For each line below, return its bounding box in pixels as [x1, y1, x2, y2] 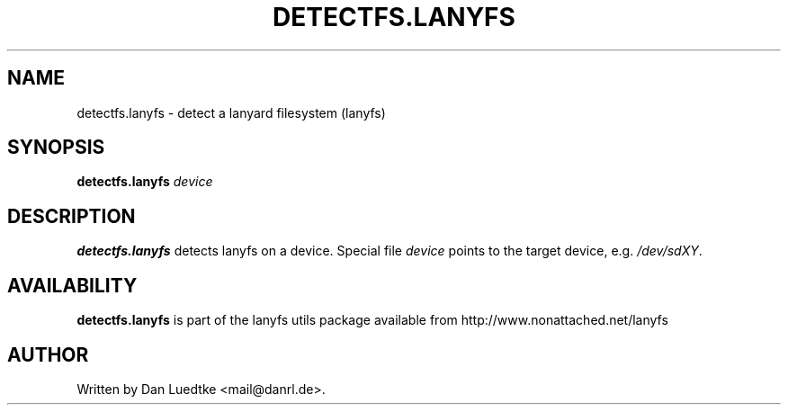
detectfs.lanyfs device [76, 174, 213, 190]
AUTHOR [7, 343, 89, 366]
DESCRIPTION [7, 204, 136, 228]
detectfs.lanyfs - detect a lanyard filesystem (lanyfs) [76, 104, 386, 121]
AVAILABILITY [7, 273, 138, 297]
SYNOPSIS [7, 136, 105, 159]
